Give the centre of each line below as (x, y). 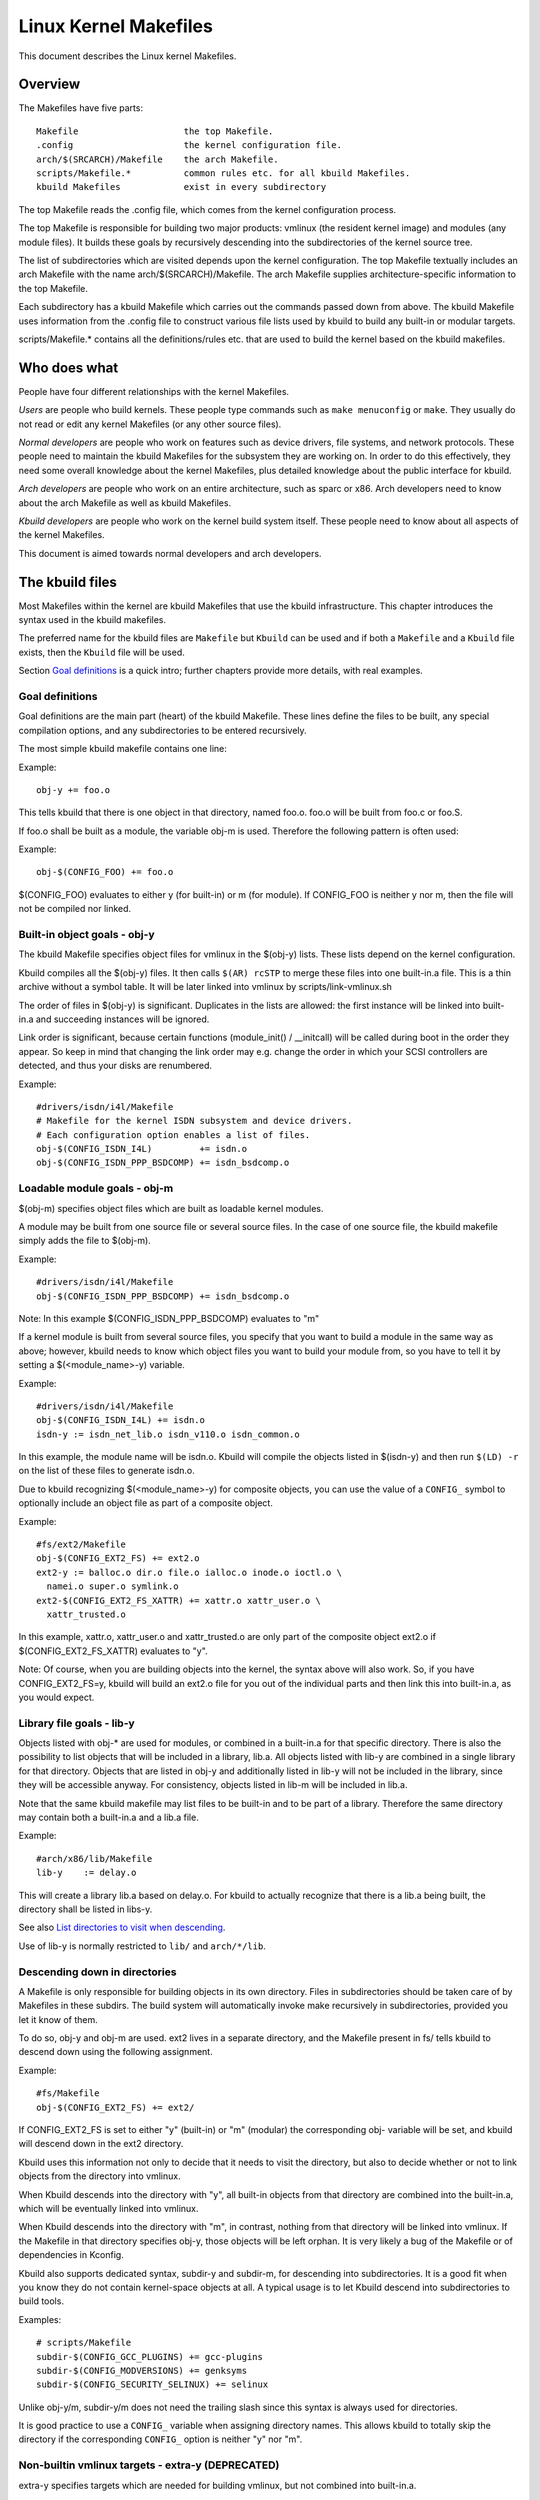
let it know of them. (58, 2019)
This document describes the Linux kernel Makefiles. (127, 56)
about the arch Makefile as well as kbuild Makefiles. (125, 502)
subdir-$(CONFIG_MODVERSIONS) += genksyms (142, 2370)
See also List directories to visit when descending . (122, 1927)
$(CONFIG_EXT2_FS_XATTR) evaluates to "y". (113, 1651)
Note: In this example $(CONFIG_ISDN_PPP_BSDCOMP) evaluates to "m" (169, 1318)
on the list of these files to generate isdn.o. (106, 1471)
